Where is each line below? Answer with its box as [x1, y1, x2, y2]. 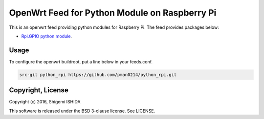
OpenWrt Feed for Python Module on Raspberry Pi [9, 7, 217, 18]
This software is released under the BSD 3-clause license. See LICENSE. [9, 108, 155, 114]
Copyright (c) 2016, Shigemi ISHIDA [9, 99, 81, 105]
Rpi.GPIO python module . [21, 33, 72, 39]
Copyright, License [9, 86, 68, 95]
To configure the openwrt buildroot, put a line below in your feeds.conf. [9, 59, 153, 64]
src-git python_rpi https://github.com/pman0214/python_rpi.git [19, 72, 177, 78]
